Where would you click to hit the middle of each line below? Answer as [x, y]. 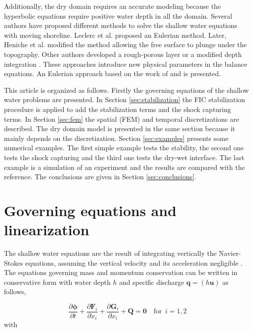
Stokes [13, 262]
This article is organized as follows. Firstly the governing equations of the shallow [126, 90]
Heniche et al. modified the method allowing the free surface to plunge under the [126, 44]
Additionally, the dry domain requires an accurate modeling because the [113, 6]
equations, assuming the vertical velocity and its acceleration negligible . [134, 262]
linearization [47, 230]
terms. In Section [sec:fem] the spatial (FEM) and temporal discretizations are [122, 119]
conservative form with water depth [57, 282]
